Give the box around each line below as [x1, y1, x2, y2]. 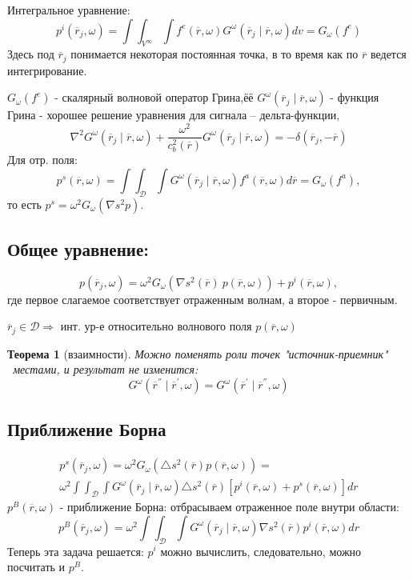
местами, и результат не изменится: [13, 361, 198, 378]
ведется [370, 46, 407, 62]
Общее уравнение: [7, 237, 149, 262]
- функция [330, 89, 379, 106]
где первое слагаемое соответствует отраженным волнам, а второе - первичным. [7, 290, 398, 307]
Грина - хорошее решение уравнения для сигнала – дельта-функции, [7, 106, 340, 123]
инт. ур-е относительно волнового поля [60, 318, 252, 334]
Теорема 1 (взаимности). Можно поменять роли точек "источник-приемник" [7, 345, 388, 362]
